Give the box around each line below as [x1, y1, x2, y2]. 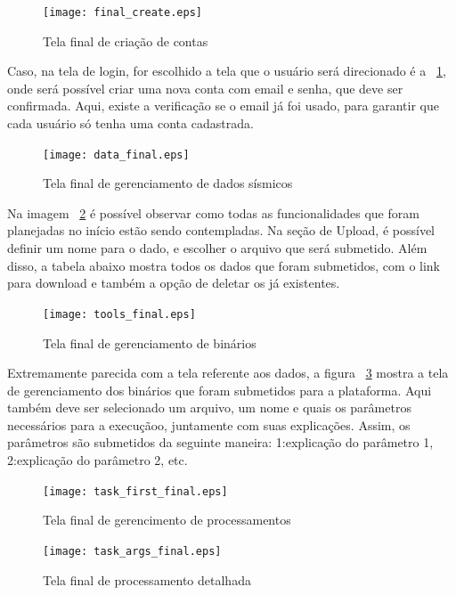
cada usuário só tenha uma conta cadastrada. [7, 114, 254, 133]
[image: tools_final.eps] [43, 307, 196, 321]
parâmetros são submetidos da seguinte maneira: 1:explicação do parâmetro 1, [7, 433, 434, 452]
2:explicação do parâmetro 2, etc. [7, 451, 188, 469]
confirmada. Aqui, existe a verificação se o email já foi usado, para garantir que [7, 96, 439, 115]
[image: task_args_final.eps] [43, 544, 222, 558]
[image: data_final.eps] [43, 148, 190, 161]
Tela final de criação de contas [43, 31, 208, 50]
